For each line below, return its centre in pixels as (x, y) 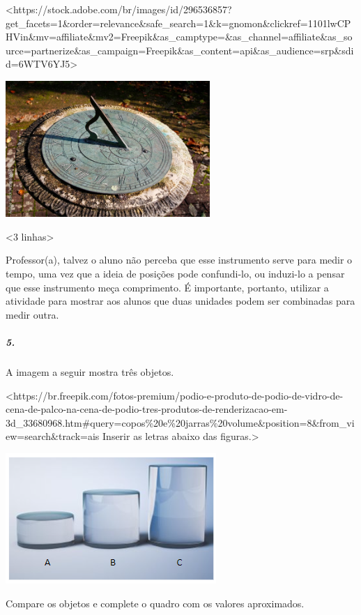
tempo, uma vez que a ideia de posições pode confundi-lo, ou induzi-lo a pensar (175, 274)
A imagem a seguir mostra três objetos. (90, 372)
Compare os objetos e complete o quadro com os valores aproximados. (155, 603)
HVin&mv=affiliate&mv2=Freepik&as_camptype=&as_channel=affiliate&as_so (179, 37)
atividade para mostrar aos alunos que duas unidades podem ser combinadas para (180, 301)
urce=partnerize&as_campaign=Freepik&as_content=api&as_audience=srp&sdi (180, 50)
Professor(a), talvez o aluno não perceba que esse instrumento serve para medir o (179, 260)
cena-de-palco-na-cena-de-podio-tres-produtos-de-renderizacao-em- (147, 409)
